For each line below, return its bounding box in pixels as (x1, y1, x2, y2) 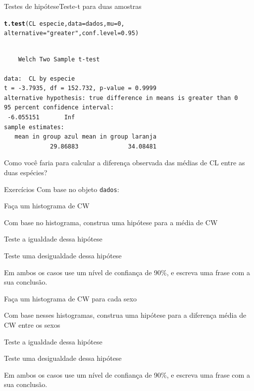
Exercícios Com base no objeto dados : (4, 184, 119, 194)
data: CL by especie (4, 75, 75, 82)
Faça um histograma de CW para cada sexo (4, 293, 137, 303)
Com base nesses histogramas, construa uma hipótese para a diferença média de (4, 310, 247, 320)
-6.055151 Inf (7, 114, 75, 121)
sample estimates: (4, 123, 64, 131)
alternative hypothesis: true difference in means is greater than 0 (4, 94, 238, 101)
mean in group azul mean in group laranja (14, 133, 156, 141)
